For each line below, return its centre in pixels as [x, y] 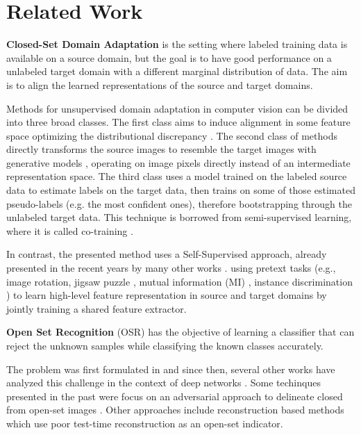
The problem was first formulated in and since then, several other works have [171, 369]
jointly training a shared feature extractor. [96, 308]
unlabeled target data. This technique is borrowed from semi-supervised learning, [179, 217]
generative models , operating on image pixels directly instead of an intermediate [178, 162]
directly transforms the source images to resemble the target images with [161, 149]
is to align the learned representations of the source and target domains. [160, 84]
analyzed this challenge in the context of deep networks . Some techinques [163, 383]
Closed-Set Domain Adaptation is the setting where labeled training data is [177, 44]
